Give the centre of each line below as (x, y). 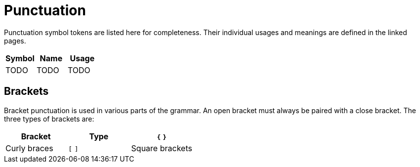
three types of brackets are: (49, 119)
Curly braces (29, 148)
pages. (15, 41)
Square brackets (162, 148)
